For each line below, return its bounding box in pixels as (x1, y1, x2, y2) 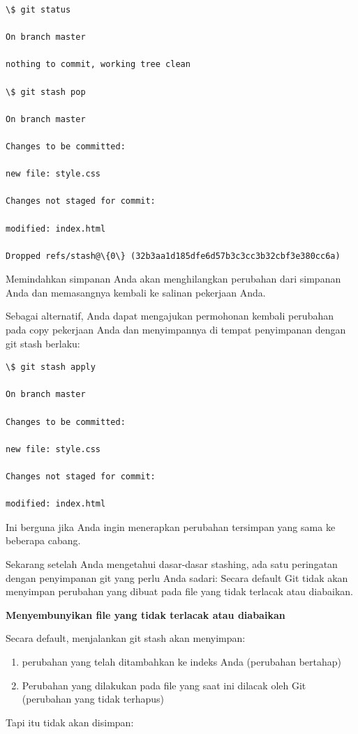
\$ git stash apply (6, 362, 96, 373)
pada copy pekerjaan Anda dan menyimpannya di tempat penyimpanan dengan (6, 322, 346, 337)
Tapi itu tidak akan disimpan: (6, 714, 134, 729)
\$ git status (6, 5, 71, 15)
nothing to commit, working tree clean (6, 59, 191, 70)
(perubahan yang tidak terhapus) (22, 691, 165, 706)
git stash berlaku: (6, 336, 80, 350)
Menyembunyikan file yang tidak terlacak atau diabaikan (6, 607, 285, 622)
